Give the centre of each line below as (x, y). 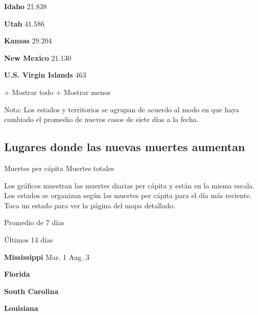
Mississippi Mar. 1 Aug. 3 (47, 257)
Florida (17, 274)
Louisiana (21, 308)
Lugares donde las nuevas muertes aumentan (125, 147)
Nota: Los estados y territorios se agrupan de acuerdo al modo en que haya (122, 109)
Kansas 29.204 (28, 41)
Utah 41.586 (24, 23)
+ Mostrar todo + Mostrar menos (57, 92)
